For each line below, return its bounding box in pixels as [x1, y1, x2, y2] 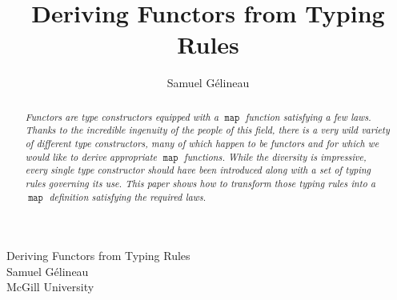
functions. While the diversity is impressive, [183, 150, 367, 163]
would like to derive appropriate [25, 150, 158, 163]
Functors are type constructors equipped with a [25, 110, 219, 123]
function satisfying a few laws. [245, 110, 371, 123]
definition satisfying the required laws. [49, 190, 207, 203]
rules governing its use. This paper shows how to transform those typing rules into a [25, 176, 376, 190]
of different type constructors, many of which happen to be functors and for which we [25, 137, 379, 150]
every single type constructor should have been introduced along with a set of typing [25, 163, 371, 177]
